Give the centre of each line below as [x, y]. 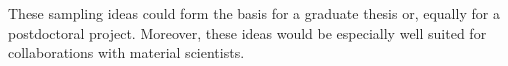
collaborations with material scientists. [126, 52]
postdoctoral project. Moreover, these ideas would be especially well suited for [247, 32]
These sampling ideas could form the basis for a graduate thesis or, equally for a [254, 13]
